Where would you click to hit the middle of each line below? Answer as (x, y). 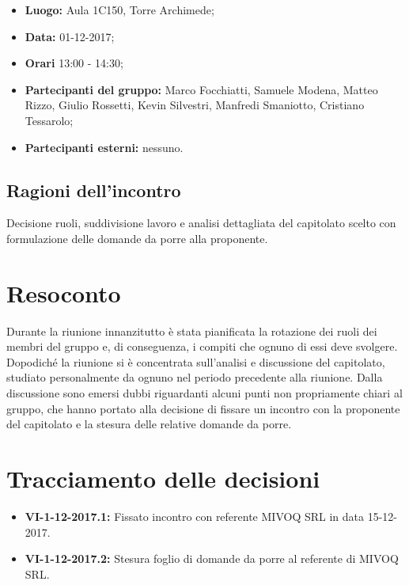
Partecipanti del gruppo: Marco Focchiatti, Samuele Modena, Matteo (201, 89)
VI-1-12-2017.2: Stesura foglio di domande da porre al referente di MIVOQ (212, 558)
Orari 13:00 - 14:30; (74, 63)
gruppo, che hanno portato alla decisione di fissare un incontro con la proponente (203, 408)
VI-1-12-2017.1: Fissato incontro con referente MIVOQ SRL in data (195, 516)
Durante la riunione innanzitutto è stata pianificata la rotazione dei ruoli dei (192, 330)
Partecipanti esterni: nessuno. (104, 147)
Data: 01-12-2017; (70, 36)
